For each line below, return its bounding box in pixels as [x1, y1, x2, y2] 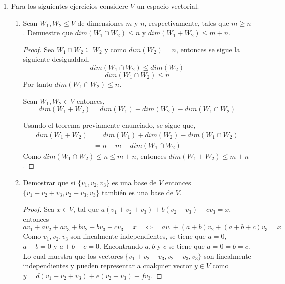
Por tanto [23, 78, 53, 89]
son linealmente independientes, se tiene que [70, 231, 206, 241]
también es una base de [102, 187, 173, 197]
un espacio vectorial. [136, 1, 199, 11]
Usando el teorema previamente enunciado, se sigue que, [23, 120, 196, 130]
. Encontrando [99, 240, 143, 251]
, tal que [73, 204, 99, 214]
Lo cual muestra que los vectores [23, 250, 123, 261]
